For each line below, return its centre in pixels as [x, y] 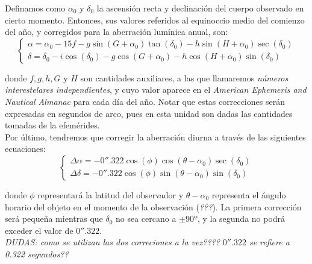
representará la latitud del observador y [111, 194]
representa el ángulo [249, 194]
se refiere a [269, 242]
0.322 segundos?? [37, 253]
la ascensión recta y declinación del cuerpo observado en [200, 8]
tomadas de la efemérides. [52, 125]
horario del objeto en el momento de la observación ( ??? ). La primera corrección [153, 206]
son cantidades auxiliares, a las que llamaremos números [184, 77]
